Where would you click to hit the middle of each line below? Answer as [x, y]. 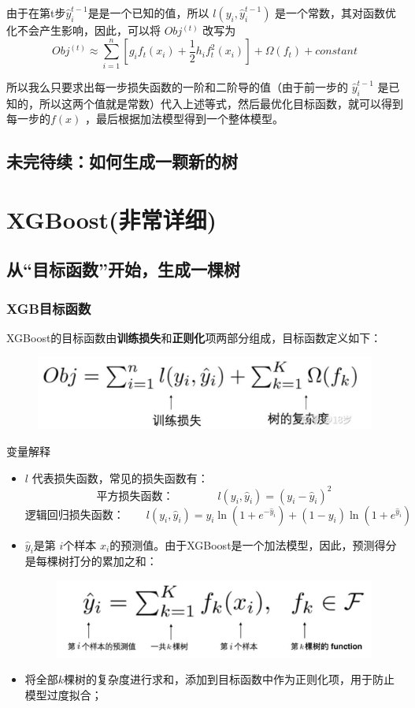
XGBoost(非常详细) [112, 219]
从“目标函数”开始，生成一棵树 [123, 269]
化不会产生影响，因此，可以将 [83, 30]
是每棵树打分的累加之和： [91, 561]
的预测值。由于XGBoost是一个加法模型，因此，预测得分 [253, 544]
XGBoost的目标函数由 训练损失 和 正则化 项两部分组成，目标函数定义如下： [194, 337]
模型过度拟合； [63, 694]
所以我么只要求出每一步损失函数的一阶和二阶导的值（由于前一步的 [177, 86]
